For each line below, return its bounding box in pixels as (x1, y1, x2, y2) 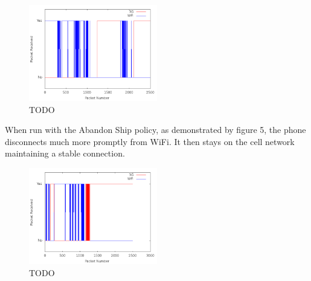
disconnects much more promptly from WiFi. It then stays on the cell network (5, 135, 295, 147)
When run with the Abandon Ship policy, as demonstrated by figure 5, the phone (5, 123, 306, 136)
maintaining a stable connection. (5, 147, 125, 160)
